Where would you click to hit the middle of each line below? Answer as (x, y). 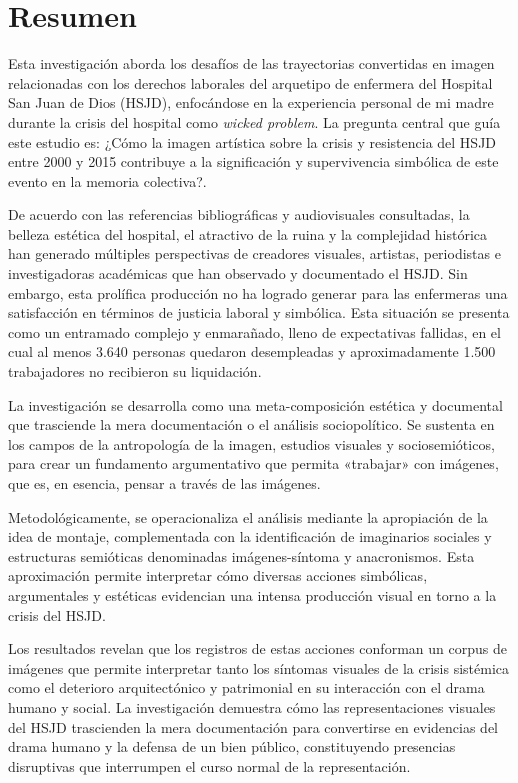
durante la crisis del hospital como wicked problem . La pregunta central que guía (254, 121)
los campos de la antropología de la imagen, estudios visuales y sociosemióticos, (251, 443)
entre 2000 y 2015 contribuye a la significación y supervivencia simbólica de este (253, 161)
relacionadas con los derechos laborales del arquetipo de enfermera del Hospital (250, 82)
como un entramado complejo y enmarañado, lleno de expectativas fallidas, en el (254, 331)
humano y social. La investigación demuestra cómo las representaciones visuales (252, 706)
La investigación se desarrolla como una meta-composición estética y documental (255, 404)
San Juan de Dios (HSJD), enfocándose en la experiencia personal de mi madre (251, 102)
